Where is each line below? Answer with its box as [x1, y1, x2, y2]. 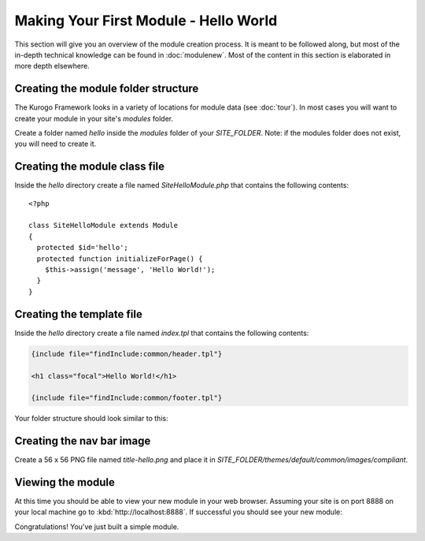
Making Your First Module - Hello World [14, 12, 278, 29]
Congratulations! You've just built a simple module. [14, 521, 179, 532]
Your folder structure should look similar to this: [14, 414, 168, 423]
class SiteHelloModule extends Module [28, 221, 179, 230]
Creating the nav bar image [14, 435, 151, 448]
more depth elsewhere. [14, 62, 90, 71]
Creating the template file [14, 308, 143, 321]
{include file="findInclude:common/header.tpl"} [31, 349, 223, 358]
